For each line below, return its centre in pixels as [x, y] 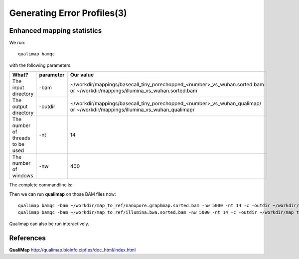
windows [23, 176]
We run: [17, 43]
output [20, 107]
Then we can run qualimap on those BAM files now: [63, 194]
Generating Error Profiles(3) [68, 13]
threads [21, 138]
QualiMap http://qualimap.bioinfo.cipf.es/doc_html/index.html [73, 250]
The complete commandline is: [41, 185]
